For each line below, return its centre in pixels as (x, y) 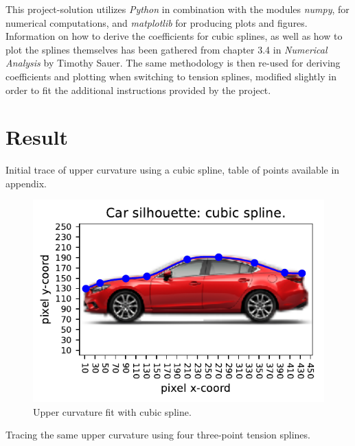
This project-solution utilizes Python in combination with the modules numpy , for (177, 9)
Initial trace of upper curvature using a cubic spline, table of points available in (173, 170)
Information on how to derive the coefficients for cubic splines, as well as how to (174, 36)
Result (37, 137)
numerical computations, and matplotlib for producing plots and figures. (157, 22)
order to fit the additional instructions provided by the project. (138, 90)
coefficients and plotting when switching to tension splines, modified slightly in (171, 76)
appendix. (26, 183)
